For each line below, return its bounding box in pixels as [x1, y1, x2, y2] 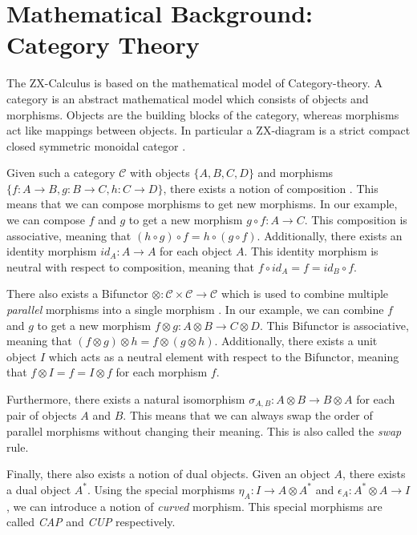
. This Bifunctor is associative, [259, 316, 409, 333]
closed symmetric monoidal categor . [6, 137, 186, 154]
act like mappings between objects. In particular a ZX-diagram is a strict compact [6, 122, 411, 139]
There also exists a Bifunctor [6, 285, 148, 302]
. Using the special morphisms [87, 481, 235, 497]
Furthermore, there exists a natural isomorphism [6, 391, 245, 407]
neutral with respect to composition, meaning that [6, 258, 255, 275]
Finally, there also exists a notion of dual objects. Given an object [6, 465, 330, 482]
